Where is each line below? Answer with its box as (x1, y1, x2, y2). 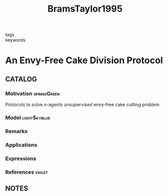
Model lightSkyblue (5, 114, 51, 121)
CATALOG (5, 74, 37, 84)
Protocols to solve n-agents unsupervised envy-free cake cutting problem (5, 102, 159, 108)
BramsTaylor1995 (47, 3, 123, 15)
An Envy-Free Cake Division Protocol (5, 55, 163, 66)
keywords (5, 37, 26, 43)
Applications (5, 141, 37, 148)
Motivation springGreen (5, 90, 60, 97)
